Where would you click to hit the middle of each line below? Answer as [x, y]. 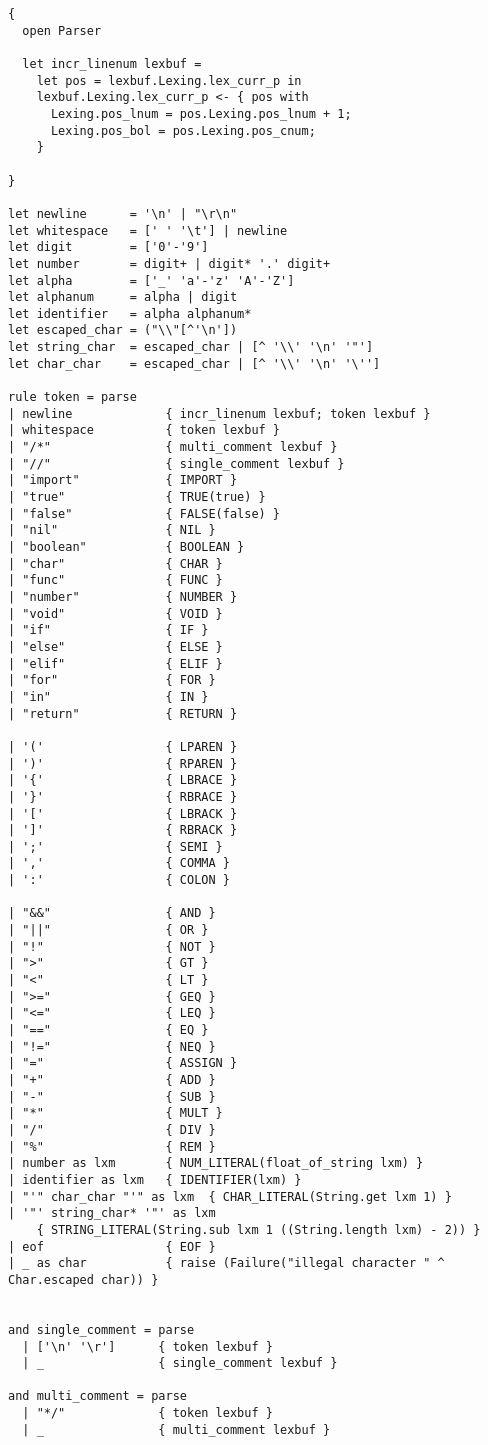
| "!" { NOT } [112, 946]
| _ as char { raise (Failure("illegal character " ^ [226, 1263]
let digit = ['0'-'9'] [108, 247]
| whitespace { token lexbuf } [144, 430]
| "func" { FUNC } [115, 580]
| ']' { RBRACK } [123, 830]
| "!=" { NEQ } [112, 1046]
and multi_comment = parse [97, 1396]
